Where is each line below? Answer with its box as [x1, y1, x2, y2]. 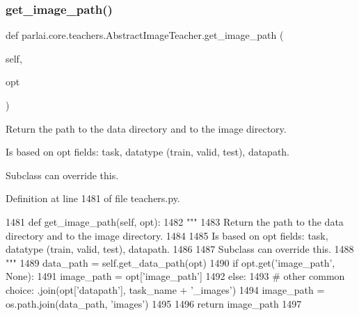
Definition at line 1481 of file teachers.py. [6, 191, 180, 206]
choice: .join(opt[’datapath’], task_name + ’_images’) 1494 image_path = [6, 282, 325, 297]
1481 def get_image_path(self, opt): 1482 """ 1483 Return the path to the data [6, 214, 344, 228]
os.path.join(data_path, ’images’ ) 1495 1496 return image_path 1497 [6, 296, 302, 310]
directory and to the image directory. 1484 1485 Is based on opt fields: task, [6, 228, 328, 242]
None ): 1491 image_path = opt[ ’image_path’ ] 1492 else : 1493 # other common [6, 269, 345, 283]
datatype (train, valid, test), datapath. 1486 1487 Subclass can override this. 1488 [6, 242, 354, 256]
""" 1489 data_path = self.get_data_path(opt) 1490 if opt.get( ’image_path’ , [6, 255, 335, 269]
